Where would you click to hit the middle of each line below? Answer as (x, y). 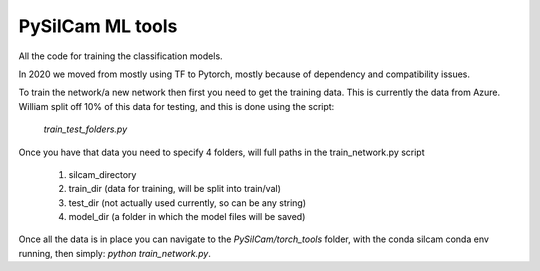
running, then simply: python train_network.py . (115, 253)
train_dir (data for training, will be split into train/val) (175, 189)
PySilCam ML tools (98, 26)
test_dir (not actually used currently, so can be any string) (187, 202)
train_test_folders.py (85, 129)
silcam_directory (102, 174)
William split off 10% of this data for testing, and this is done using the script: (176, 106)
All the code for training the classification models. (121, 56)
